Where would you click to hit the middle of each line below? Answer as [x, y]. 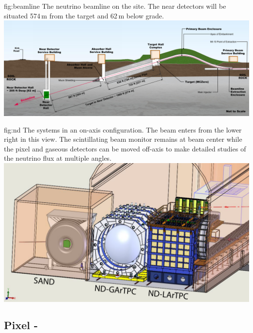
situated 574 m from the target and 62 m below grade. [84, 15]
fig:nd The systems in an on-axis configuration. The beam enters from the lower [123, 129]
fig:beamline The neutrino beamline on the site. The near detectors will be [115, 6]
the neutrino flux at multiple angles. [58, 158]
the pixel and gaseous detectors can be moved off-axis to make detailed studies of [125, 148]
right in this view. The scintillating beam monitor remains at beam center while [123, 139]
